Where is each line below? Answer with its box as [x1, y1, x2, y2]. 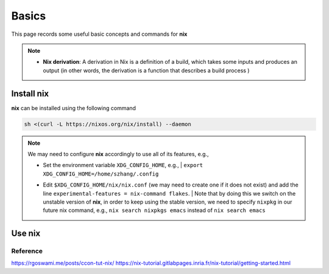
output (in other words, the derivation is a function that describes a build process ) [43, 67, 250, 74]
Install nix [11, 88, 49, 98]
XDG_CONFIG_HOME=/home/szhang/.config [43, 170, 159, 177]
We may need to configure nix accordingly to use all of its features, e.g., [27, 150, 209, 157]
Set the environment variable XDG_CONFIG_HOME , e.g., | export [43, 162, 203, 169]
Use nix [11, 228, 41, 239]
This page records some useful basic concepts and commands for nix [11, 30, 188, 38]
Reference [11, 247, 43, 255]
